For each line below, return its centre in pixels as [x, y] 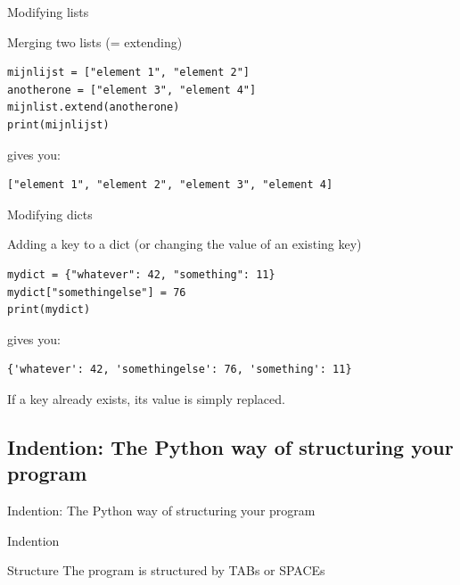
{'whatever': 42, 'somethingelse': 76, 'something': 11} [180, 370]
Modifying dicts [50, 214]
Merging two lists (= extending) [95, 41]
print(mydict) [49, 310]
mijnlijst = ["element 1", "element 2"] [129, 73]
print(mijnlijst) [58, 124]
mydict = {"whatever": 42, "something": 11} [141, 274]
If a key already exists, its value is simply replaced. [146, 398]
